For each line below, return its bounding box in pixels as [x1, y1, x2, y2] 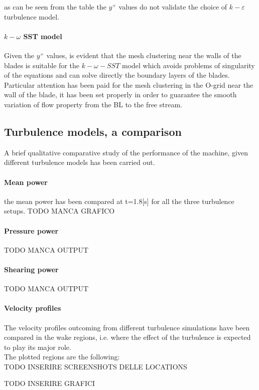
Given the [4, 50, 34, 60]
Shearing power [4, 264, 59, 274]
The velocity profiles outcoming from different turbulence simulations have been [4, 322, 250, 332]
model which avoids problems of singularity [121, 60, 255, 70]
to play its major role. [4, 341, 71, 352]
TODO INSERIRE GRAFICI [4, 378, 95, 388]
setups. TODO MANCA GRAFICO [4, 206, 115, 216]
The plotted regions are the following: [4, 351, 120, 362]
